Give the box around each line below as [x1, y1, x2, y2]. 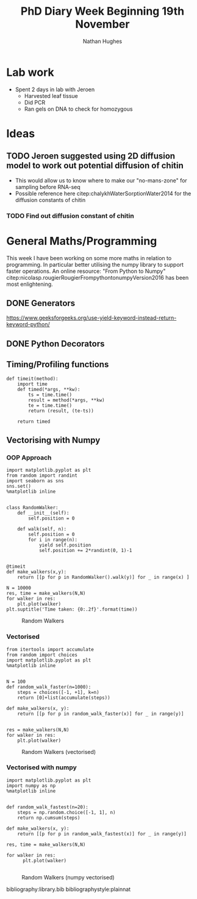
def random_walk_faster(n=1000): [6, 684, 91, 690]
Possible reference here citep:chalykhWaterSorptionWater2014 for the [15, 190, 192, 197]
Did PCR [24, 99, 46, 106]
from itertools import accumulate [6, 646, 95, 652]
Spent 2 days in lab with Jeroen [15, 86, 95, 93]
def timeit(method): [6, 375, 59, 382]
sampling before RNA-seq [15, 183, 81, 190]
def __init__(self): [17, 510, 70, 517]
